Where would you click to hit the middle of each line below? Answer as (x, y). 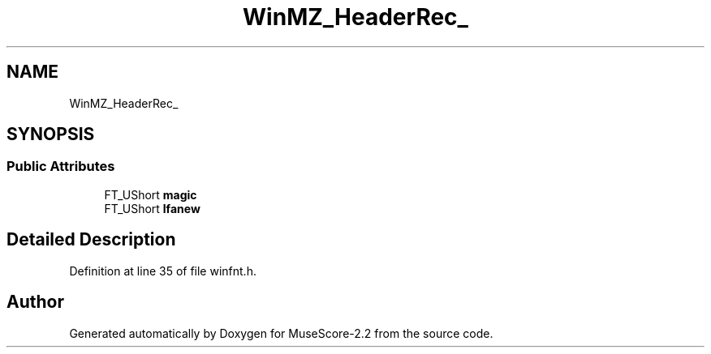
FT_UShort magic (151, 194)
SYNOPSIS (51, 134)
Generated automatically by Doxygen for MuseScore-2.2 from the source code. (281, 333)
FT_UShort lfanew (152, 208)
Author (35, 302)
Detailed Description (91, 240)
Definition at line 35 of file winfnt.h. (163, 271)
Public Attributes (61, 166)
